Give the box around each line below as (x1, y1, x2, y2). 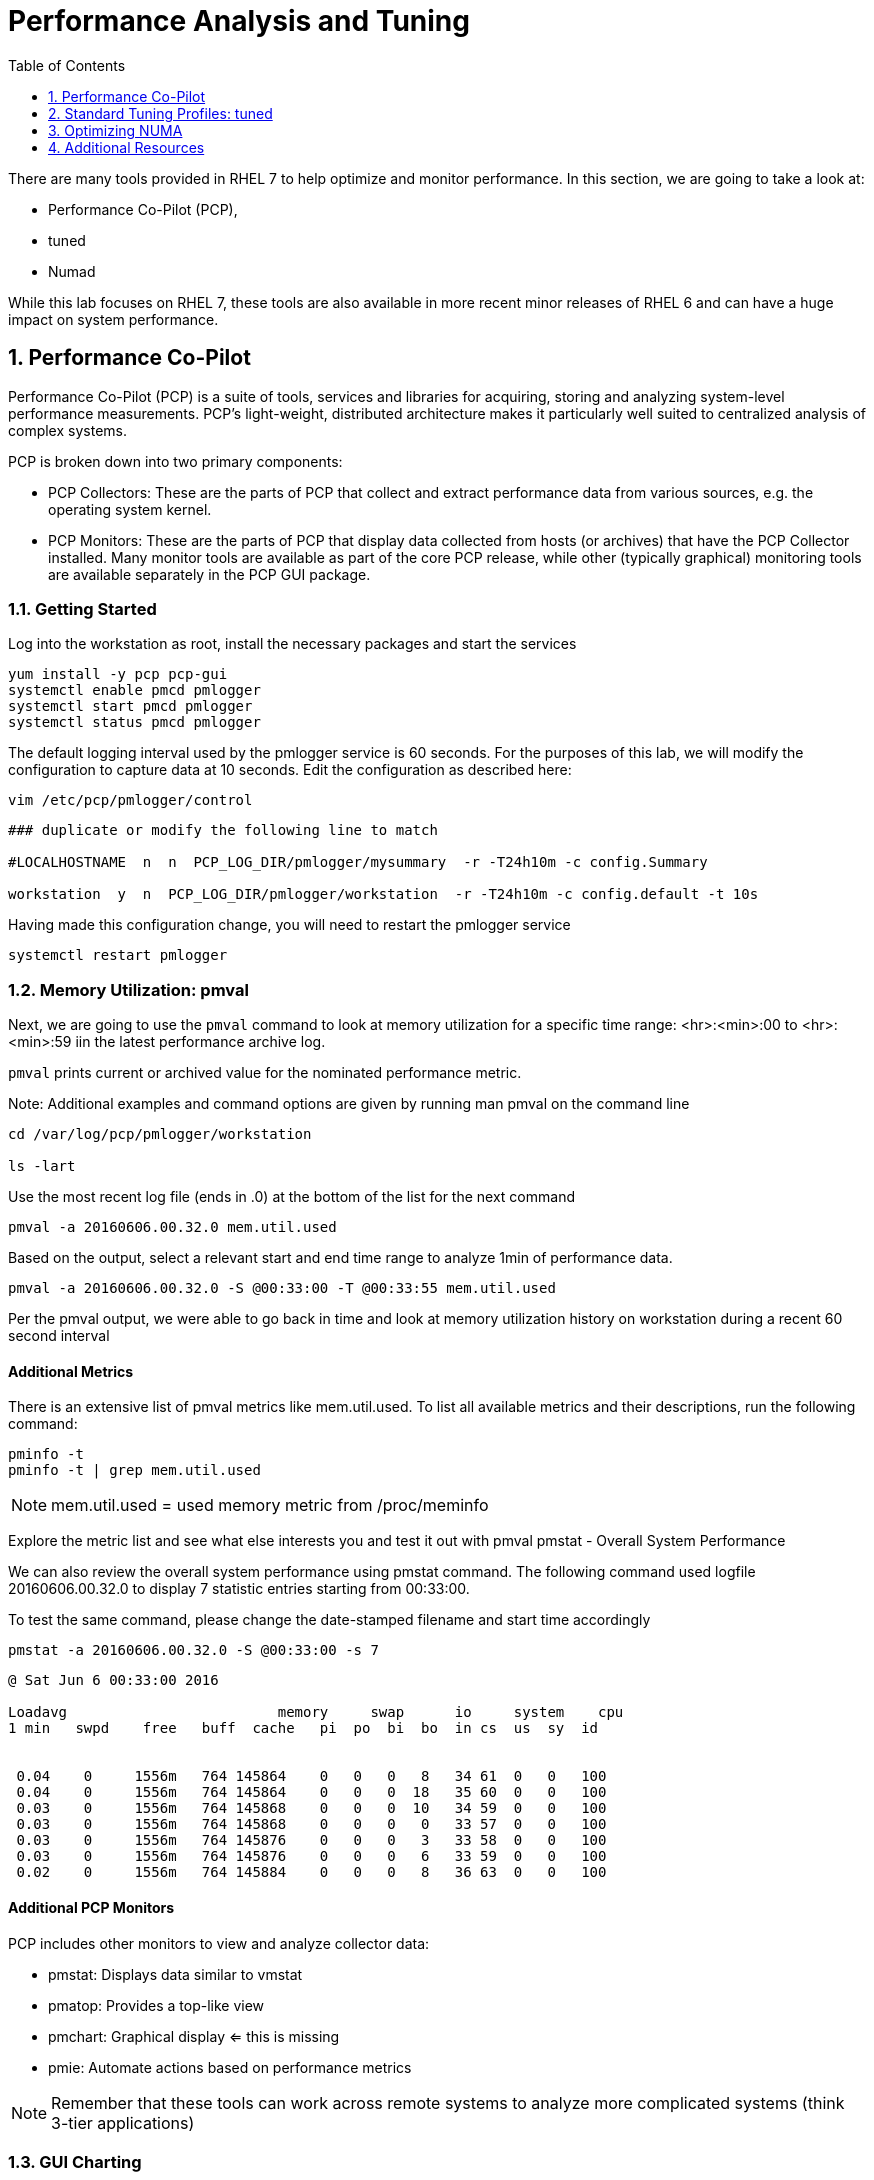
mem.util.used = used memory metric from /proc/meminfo (51, 1495, 489, 1516)
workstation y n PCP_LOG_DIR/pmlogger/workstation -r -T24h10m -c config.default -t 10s (8, 886, 759, 903)
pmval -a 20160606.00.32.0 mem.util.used (8, 1219, 337, 1236)
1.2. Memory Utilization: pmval (8, 979, 249, 1000)
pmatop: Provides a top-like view (48, 1996, 265, 2014)
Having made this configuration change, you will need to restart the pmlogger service (8, 916, 571, 934)
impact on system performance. (8, 310, 219, 328)
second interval (8, 1327, 110, 1345)
